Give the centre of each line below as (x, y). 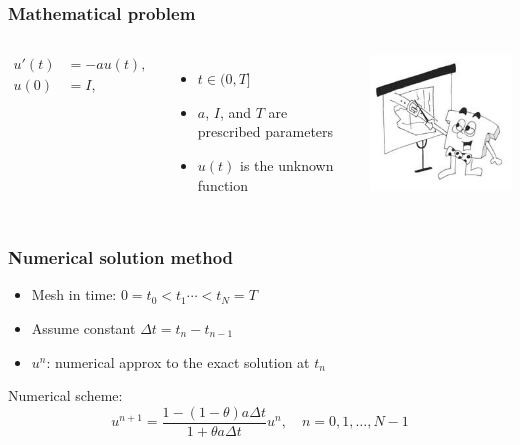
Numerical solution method (121, 257)
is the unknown (287, 165)
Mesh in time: (74, 294)
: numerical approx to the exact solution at (178, 361)
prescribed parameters (265, 131)
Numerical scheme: (65, 395)
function (223, 184)
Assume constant (83, 328)
